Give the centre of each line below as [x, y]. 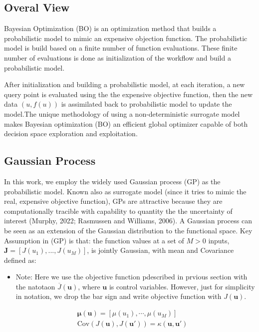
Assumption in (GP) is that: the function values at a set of [94, 240]
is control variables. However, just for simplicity [182, 286]
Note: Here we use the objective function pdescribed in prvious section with [131, 277]
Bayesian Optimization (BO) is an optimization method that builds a [110, 28]
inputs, [219, 240]
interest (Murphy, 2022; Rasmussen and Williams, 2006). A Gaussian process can [128, 221]
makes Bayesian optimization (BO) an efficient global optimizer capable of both [126, 123]
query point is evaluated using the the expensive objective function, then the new [129, 94]
